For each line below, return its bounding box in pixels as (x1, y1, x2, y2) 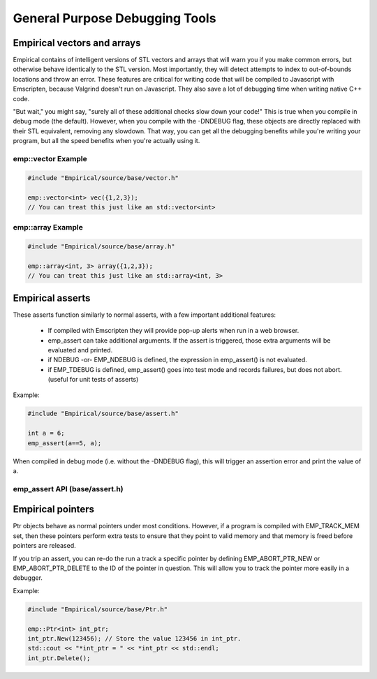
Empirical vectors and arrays (13, 37, 141, 49)
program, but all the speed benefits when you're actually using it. (13, 137, 200, 145)
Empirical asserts (13, 292, 91, 304)
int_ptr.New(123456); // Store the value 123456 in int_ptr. (27, 634, 242, 642)
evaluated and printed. (47, 345, 113, 354)
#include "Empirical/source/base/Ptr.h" (27, 605, 168, 613)
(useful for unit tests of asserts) (47, 375, 139, 384)
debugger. (13, 574, 43, 582)
